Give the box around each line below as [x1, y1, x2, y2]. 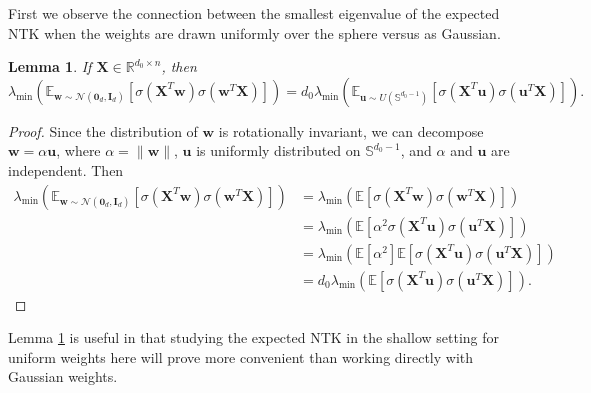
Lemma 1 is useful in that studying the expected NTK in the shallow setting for [8, 327, 499, 348]
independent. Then [8, 159, 124, 180]
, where [56, 140, 101, 161]
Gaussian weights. [8, 366, 118, 387]
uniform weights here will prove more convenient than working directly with [8, 346, 474, 367]
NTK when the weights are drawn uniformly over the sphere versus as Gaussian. [8, 22, 501, 43]
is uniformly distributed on [196, 140, 361, 161]
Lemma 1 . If [8, 56, 92, 77]
